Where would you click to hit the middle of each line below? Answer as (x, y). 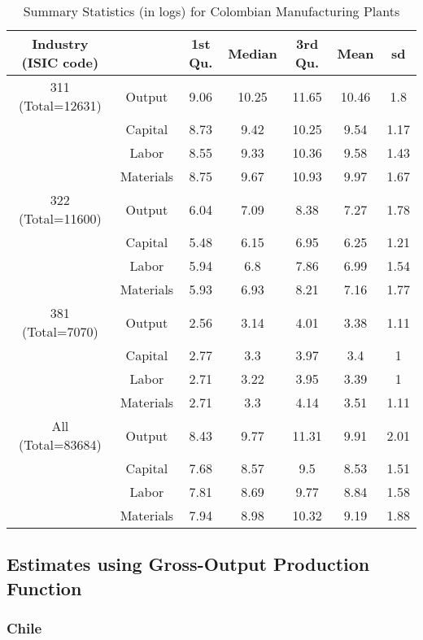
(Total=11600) (60, 218)
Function (44, 588)
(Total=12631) (60, 105)
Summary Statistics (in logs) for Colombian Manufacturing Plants (211, 11)
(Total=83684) (60, 444)
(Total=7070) (60, 331)
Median (253, 53)
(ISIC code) (60, 62)
